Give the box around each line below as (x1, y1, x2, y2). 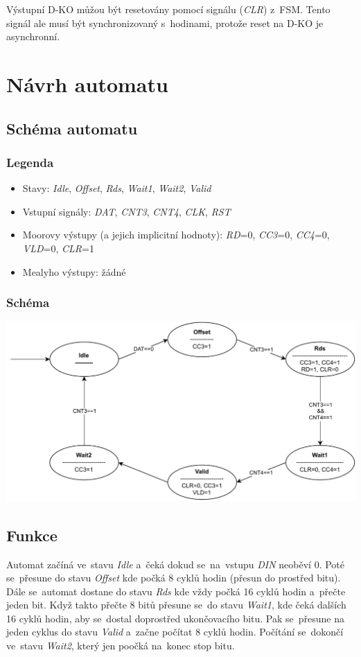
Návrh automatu (6, 69, 168, 98)
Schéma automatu (6, 117, 138, 139)
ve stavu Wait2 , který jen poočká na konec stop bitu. (6, 638, 235, 653)
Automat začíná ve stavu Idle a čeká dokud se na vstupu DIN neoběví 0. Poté (6, 557, 344, 571)
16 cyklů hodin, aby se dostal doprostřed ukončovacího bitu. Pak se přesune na (6, 611, 345, 625)
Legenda (6, 153, 54, 170)
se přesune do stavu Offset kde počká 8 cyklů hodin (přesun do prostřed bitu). (6, 570, 341, 585)
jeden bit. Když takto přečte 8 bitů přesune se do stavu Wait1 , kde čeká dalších (6, 597, 346, 612)
